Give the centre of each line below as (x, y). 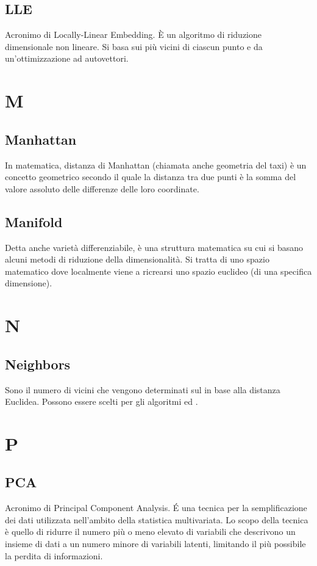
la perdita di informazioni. (54, 555)
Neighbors (38, 364)
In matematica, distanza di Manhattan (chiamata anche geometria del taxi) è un (156, 165)
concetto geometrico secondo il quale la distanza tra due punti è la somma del (151, 177)
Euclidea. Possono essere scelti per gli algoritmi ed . (102, 401)
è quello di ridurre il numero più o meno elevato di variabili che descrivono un (150, 532)
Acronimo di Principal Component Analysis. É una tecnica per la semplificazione (156, 508)
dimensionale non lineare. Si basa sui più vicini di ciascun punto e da (134, 46)
